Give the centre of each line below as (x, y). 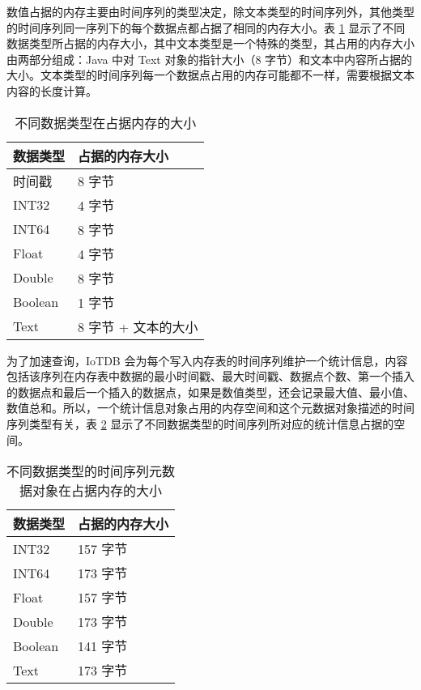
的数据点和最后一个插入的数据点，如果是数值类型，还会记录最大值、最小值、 (210, 392)
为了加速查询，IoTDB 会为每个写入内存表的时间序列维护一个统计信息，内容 (207, 360)
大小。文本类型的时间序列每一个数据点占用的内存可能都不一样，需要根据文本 (210, 75)
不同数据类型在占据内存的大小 (106, 122)
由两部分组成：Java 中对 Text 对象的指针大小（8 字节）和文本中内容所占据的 (210, 59)
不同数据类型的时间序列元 (85, 471)
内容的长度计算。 (52, 90)
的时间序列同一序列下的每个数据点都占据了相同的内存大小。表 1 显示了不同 (206, 27)
